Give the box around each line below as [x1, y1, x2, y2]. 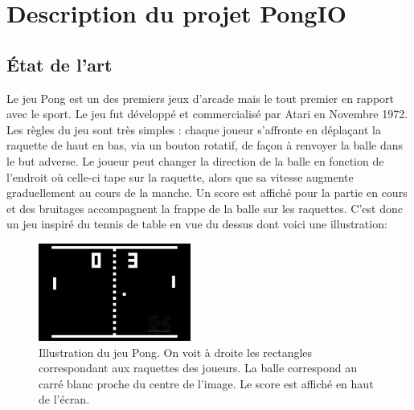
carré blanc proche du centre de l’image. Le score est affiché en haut [39, 375, 374, 392]
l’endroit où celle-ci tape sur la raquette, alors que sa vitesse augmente [6, 168, 354, 185]
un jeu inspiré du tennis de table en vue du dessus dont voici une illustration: [6, 215, 387, 232]
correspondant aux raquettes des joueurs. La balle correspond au [39, 359, 357, 376]
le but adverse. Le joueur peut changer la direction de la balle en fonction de [6, 152, 384, 169]
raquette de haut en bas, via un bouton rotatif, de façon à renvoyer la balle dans [6, 137, 404, 154]
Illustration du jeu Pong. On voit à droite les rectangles [39, 343, 313, 360]
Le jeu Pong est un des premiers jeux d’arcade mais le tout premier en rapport [6, 89, 395, 106]
